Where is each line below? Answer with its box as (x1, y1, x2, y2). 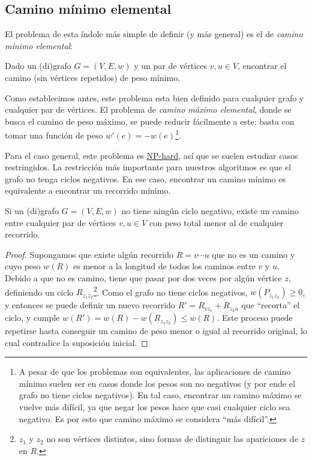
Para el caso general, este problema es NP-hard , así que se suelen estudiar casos (5, 149, 298, 161)
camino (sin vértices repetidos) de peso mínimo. (5, 71, 181, 83)
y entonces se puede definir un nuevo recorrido (5, 299, 175, 311)
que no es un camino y (212, 248, 295, 260)
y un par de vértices (134, 59, 208, 72)
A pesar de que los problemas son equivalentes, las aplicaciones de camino (19, 365, 291, 378)
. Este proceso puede (217, 311, 293, 324)
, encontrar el (238, 59, 287, 72)
